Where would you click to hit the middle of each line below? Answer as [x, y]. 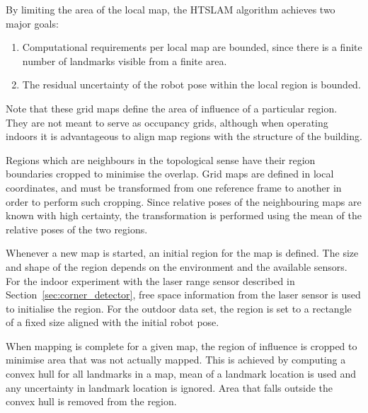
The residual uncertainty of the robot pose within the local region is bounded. [191, 85]
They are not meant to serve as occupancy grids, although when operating [167, 122]
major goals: [32, 23]
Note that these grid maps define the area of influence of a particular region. [172, 108]
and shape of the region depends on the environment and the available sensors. [177, 266]
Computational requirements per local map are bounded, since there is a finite [192, 47]
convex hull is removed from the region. [91, 401]
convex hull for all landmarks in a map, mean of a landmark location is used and [181, 374]
